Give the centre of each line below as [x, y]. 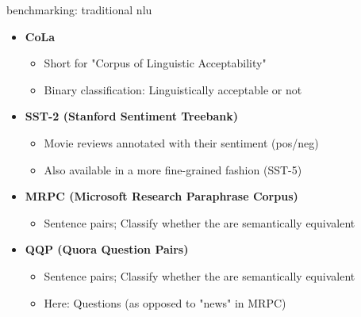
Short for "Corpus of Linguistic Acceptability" [155, 63]
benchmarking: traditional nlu [79, 10]
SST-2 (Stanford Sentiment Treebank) [131, 116]
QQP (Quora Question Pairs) [107, 249]
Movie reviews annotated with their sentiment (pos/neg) [181, 142]
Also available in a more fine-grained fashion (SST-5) [173, 169]
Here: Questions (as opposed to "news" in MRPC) [165, 302]
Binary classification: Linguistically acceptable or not [173, 89]
